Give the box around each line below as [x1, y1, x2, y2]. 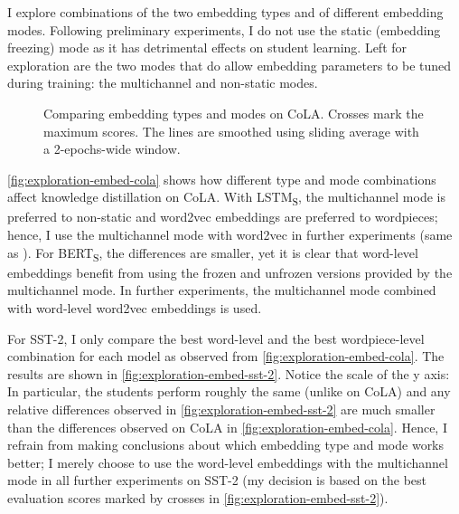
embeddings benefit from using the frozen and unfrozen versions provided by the [7, 262, 453, 281]
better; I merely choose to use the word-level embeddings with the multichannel [7, 452, 448, 471]
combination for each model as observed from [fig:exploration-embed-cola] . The [7, 347, 445, 366]
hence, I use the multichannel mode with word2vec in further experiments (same [7, 225, 453, 244]
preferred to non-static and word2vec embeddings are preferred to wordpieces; [7, 207, 438, 226]
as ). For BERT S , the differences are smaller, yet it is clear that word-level [7, 243, 418, 264]
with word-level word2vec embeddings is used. [7, 298, 262, 317]
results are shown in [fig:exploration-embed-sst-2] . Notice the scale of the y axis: [7, 364, 450, 383]
